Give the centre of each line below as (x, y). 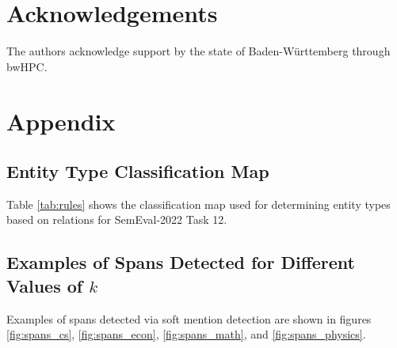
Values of (45, 285)
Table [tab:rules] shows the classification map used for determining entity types (198, 204)
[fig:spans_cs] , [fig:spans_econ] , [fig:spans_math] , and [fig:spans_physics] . (186, 334)
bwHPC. (27, 66)
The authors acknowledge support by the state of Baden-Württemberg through (198, 51)
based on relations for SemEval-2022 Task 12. (117, 219)
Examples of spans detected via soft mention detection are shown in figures (189, 318)
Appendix (61, 121)
